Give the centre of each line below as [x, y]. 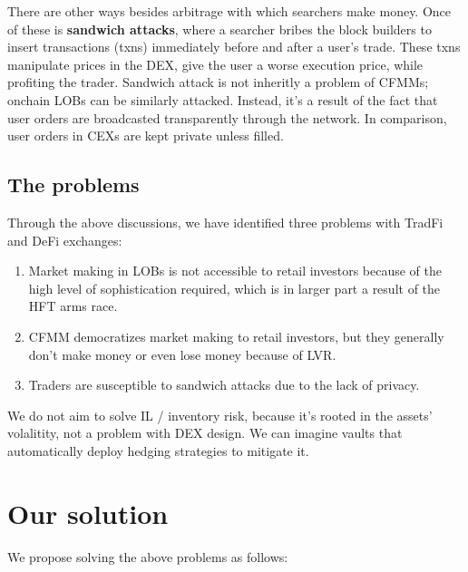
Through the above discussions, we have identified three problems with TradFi [225, 222]
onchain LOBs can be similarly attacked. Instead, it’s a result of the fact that [223, 99]
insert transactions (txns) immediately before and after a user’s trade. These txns [234, 47]
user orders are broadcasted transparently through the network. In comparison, [227, 117]
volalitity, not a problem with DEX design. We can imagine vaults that [205, 433]
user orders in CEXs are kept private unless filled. [146, 136]
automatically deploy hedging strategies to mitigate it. [158, 450]
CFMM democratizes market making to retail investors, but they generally [236, 336]
